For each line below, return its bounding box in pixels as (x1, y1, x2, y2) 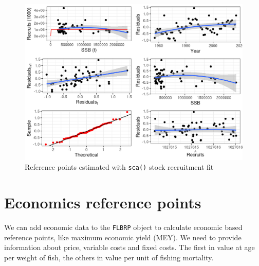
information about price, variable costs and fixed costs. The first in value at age (4, 242, 255, 253)
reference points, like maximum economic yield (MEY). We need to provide (4, 232, 242, 242)
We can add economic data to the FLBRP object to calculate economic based (4, 222, 243, 233)
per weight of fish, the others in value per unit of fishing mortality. (4, 252, 214, 262)
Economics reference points (4, 192, 201, 213)
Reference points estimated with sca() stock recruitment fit (25, 162, 214, 172)
